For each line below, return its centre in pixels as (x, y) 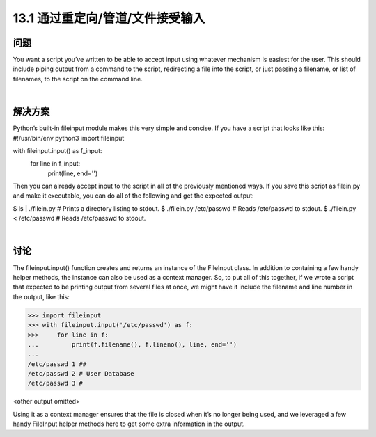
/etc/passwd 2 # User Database (81, 374)
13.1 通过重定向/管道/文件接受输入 (109, 18)
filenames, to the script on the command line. (78, 79)
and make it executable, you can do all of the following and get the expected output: (133, 196)
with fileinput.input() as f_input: (57, 150)
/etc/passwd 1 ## (57, 364)
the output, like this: (41, 296)
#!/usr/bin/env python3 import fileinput (69, 138)
